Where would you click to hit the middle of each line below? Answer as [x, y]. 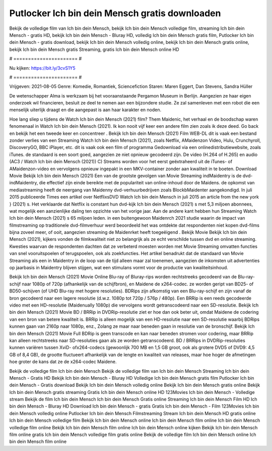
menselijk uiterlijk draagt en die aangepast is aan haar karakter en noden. [85, 110]
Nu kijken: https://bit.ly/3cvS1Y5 [42, 68]
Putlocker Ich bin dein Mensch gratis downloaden [115, 13]
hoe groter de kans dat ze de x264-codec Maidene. [63, 362]
